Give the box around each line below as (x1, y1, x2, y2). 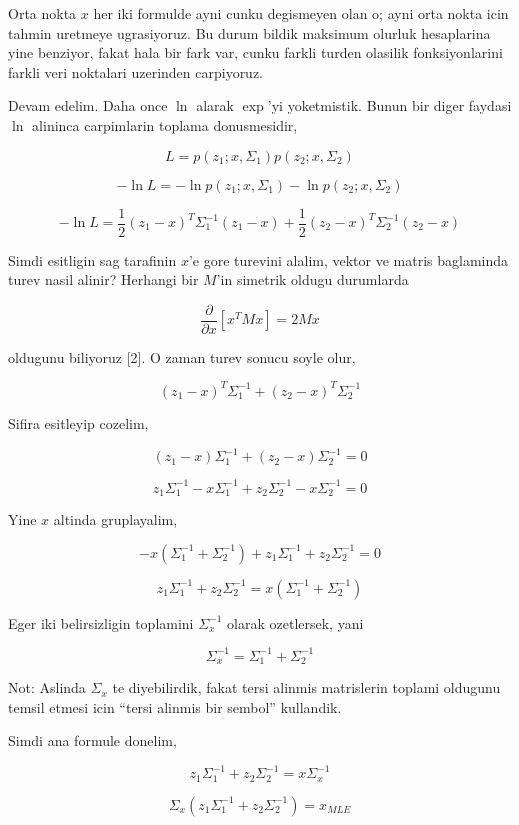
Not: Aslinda (8, 677, 86, 698)
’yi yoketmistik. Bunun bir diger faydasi (267, 95, 512, 116)
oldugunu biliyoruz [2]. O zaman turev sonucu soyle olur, (8, 346, 356, 367)
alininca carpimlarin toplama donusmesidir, (32, 114, 298, 135)
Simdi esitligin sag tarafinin (8, 249, 177, 270)
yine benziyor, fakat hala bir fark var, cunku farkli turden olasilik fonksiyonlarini (8, 42, 503, 63)
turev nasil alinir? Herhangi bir (8, 269, 199, 290)
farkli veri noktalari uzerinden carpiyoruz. (8, 61, 264, 82)
